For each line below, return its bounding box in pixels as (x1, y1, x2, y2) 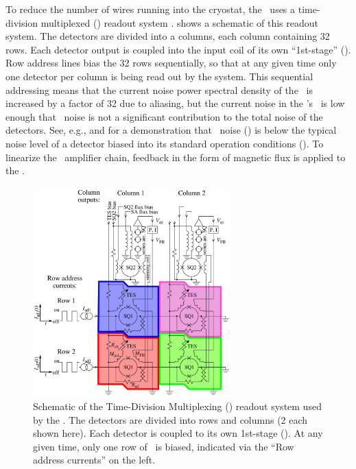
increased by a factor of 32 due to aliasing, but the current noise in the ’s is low (5, 96, 345, 110)
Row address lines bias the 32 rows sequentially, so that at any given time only (5, 56, 337, 70)
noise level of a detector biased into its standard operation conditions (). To (5, 136, 324, 150)
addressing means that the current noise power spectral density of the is (5, 82, 313, 97)
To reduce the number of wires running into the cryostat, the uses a (5, 2, 296, 16)
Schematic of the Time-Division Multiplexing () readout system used (33, 398, 322, 413)
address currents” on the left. (33, 453, 156, 467)
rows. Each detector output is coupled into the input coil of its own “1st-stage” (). (5, 42, 351, 56)
